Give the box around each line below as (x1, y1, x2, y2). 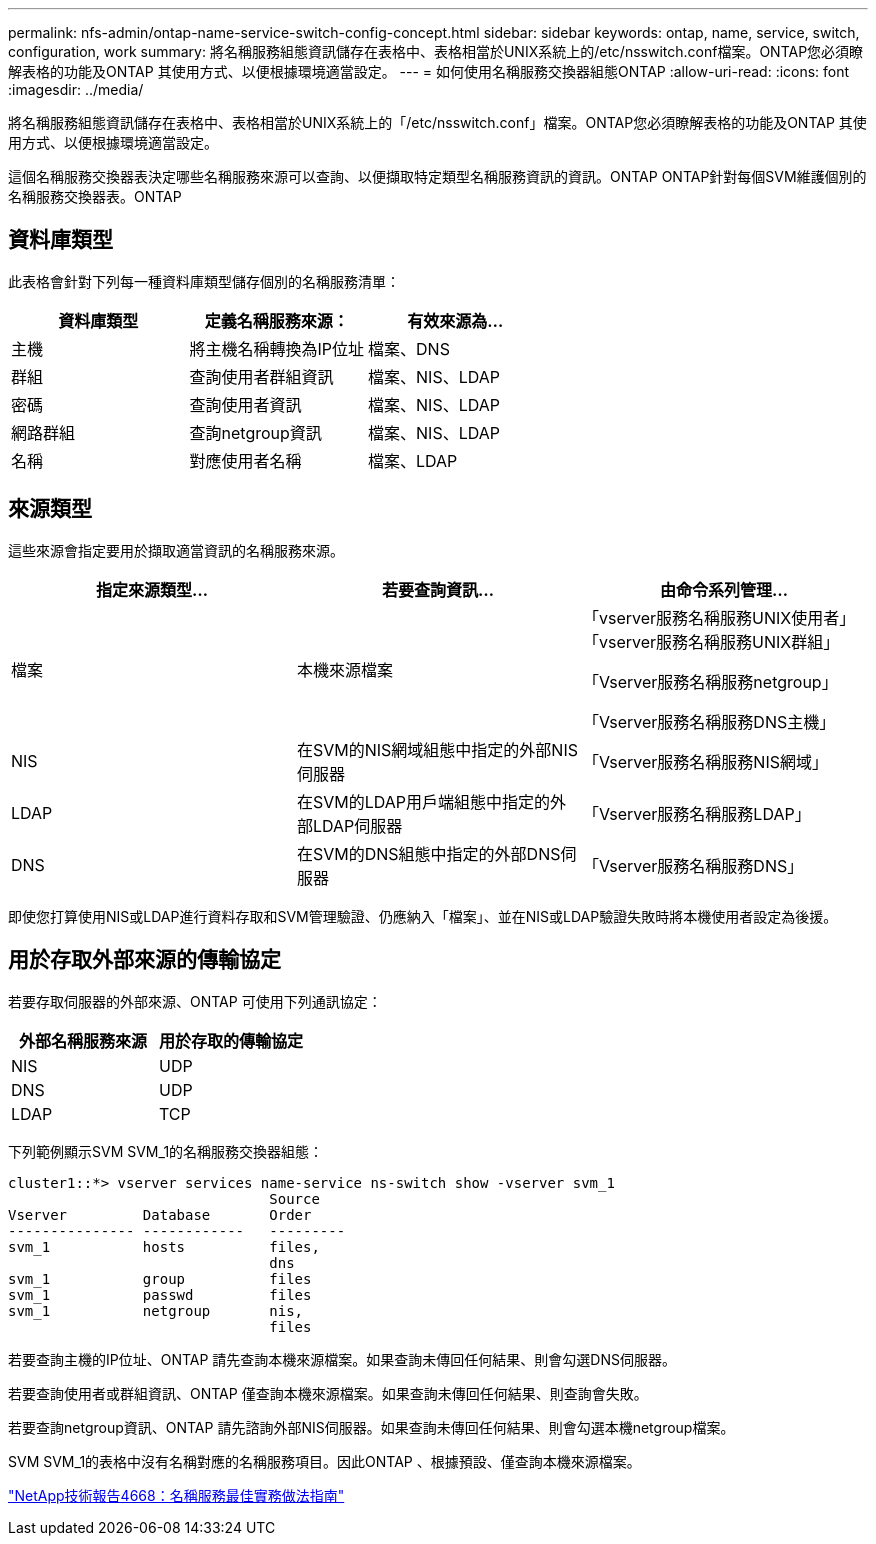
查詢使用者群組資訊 (189, 366, 334, 387)
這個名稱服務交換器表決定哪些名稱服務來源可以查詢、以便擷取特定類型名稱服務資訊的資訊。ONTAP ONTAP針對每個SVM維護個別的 (8, 168, 867, 185)
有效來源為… (407, 310, 504, 331)
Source (269, 1190, 320, 1207)
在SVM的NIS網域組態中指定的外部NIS (296, 739, 578, 760)
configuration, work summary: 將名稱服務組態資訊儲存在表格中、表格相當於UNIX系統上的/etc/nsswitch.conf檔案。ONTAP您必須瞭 (8, 43, 864, 60)
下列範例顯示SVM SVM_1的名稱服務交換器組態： (8, 1142, 324, 1160)
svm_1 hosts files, (8, 1238, 320, 1255)
